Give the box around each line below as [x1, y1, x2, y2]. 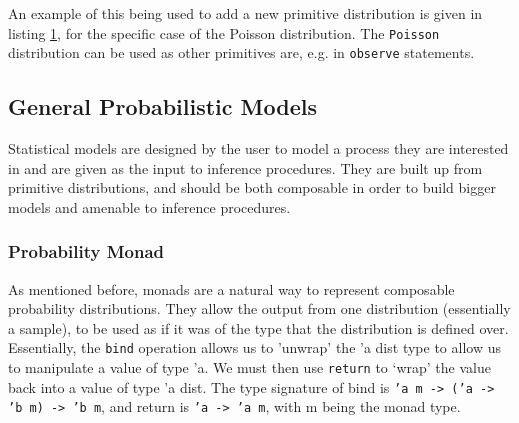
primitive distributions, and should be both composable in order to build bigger [8, 177, 496, 198]
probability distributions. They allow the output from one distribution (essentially [8, 298, 511, 319]
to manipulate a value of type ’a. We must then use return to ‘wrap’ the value [8, 357, 491, 378]
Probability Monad [8, 239, 165, 264]
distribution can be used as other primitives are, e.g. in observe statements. [8, 42, 475, 63]
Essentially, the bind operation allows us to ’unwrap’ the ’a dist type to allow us [8, 337, 501, 358]
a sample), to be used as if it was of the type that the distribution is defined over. [8, 317, 509, 338]
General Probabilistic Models [8, 91, 317, 122]
